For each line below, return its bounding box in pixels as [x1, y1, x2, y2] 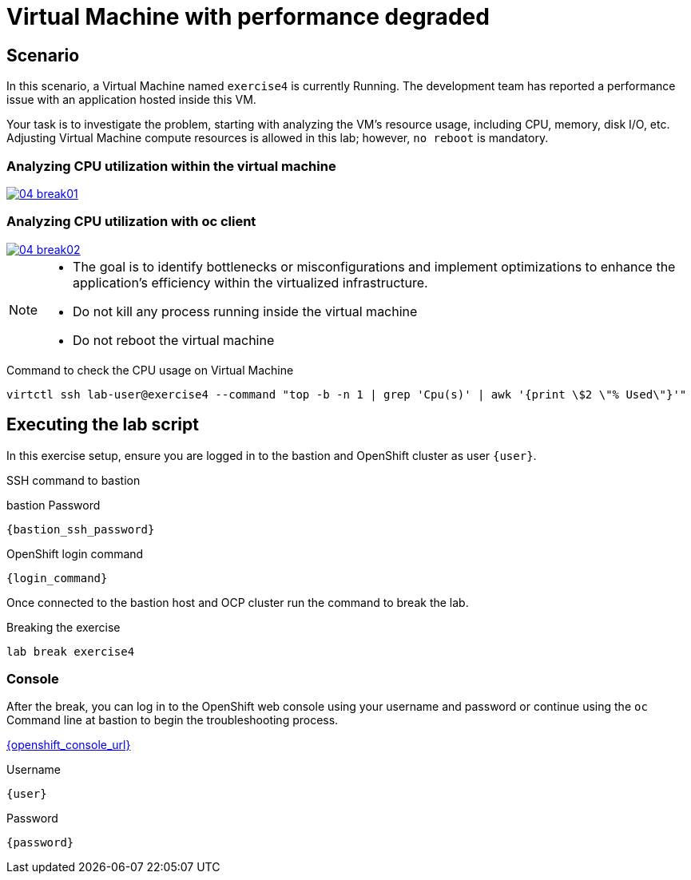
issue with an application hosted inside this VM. [6, 93, 256, 107]
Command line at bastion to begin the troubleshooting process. [6, 713, 339, 727]
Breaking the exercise [6, 620, 121, 634]
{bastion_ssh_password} [6, 522, 155, 536]
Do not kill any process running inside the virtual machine [73, 303, 418, 319]
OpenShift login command [6, 546, 144, 561]
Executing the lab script [6, 414, 199, 435]
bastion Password [6, 497, 101, 512]
